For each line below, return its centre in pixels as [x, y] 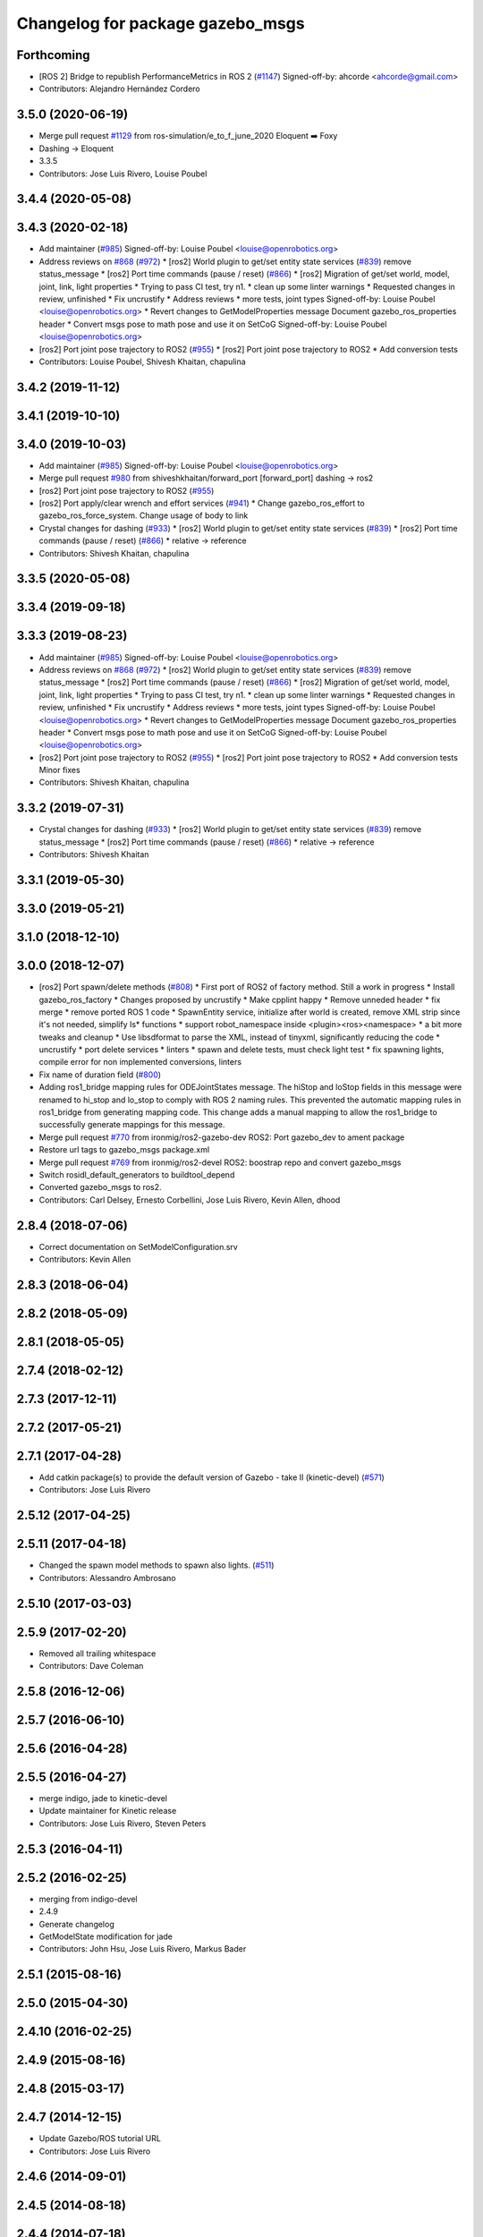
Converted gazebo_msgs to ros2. [100, 1187]
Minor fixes [59, 770]
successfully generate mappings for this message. [132, 1125]
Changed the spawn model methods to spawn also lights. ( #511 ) [157, 1565]
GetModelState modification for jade [106, 1936]
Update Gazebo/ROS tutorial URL [100, 2139]
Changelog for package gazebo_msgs [161, 23]
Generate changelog [77, 1924]
